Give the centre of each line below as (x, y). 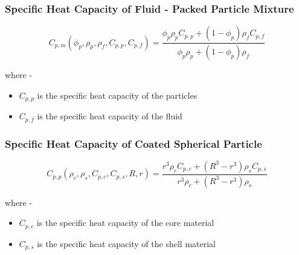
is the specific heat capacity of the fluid (110, 116)
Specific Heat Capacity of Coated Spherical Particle (133, 143)
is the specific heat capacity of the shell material (126, 243)
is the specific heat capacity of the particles (117, 95)
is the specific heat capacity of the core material (125, 223)
